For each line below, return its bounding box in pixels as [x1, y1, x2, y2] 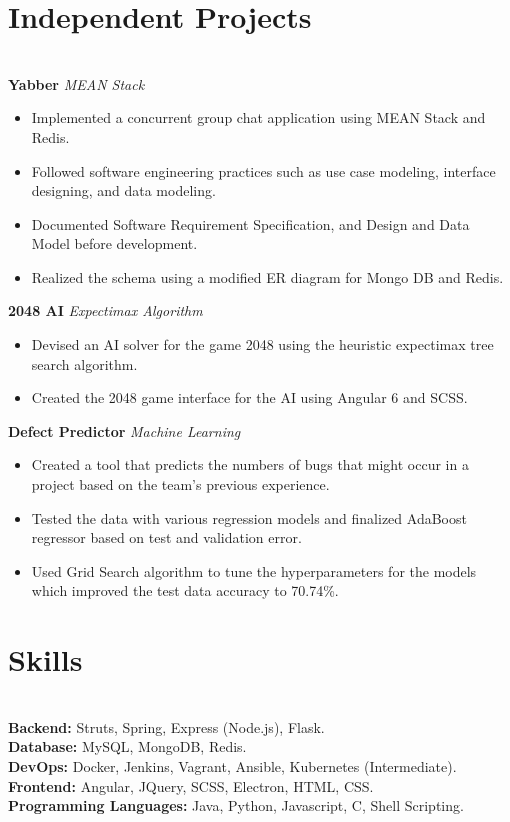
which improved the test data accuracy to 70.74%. [31, 580, 339, 601]
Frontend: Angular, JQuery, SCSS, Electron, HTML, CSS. [8, 775, 374, 796]
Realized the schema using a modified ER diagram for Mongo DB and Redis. [31, 266, 504, 287]
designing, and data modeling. [31, 180, 216, 201]
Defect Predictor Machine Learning [8, 420, 241, 441]
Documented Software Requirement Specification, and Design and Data [31, 213, 470, 234]
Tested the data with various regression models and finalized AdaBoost [31, 507, 467, 528]
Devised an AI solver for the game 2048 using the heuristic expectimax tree [31, 334, 494, 355]
